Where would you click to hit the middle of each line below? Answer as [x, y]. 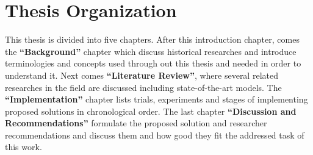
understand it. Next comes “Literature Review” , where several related [142, 75]
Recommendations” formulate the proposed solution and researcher [136, 123]
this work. [23, 147]
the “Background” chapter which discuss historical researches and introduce [151, 51]
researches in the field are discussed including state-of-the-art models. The [143, 87]
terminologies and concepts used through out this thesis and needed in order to [153, 63]
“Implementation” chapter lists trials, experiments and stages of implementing [156, 99]
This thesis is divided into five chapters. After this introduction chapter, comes [152, 39]
